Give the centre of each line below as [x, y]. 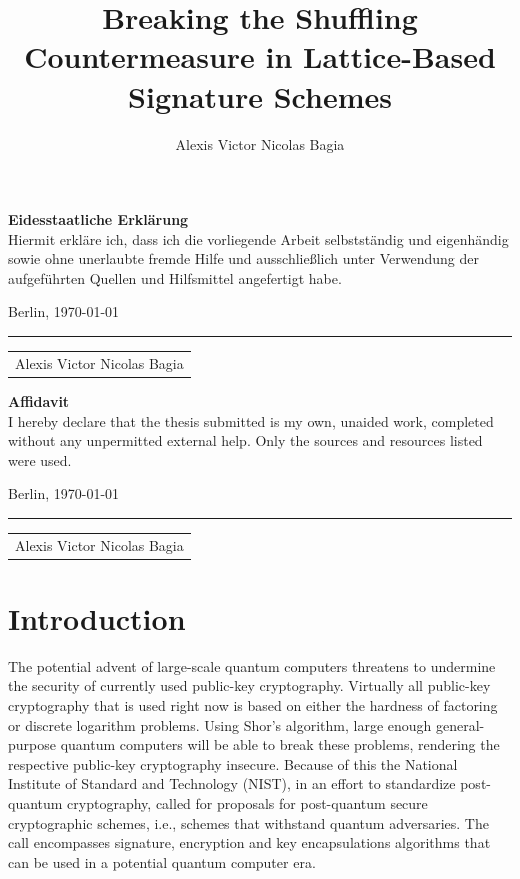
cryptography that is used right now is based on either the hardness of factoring [253, 705]
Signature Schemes [260, 95]
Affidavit [39, 400]
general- [460, 724]
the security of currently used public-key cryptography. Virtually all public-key [249, 685]
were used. [40, 459]
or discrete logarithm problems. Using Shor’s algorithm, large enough [220, 724]
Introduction [97, 617]
